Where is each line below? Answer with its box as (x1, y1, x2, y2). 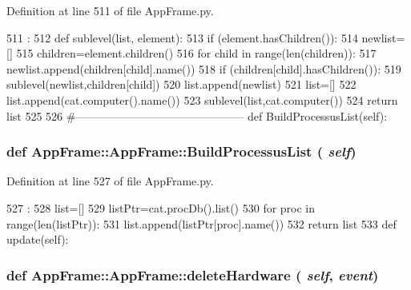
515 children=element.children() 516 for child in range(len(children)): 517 (16, 45, 377, 62)
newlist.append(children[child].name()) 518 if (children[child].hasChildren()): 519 (6, 60, 401, 77)
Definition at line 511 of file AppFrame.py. (6, 2, 214, 18)
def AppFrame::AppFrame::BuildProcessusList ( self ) (6, 141, 357, 161)
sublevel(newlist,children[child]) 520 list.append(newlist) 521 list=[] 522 (6, 76, 357, 93)
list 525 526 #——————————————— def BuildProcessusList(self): (6, 107, 388, 124)
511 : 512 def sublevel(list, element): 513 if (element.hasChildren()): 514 (6, 29, 358, 46)
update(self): (6, 231, 69, 248)
